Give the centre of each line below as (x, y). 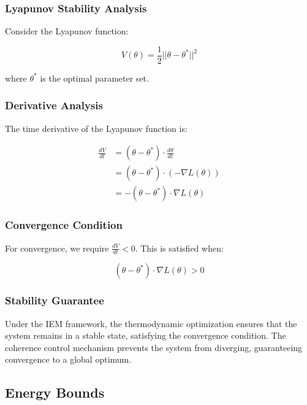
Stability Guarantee (55, 300)
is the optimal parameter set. (94, 78)
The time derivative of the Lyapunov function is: (96, 128)
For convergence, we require (57, 248)
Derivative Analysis (54, 105)
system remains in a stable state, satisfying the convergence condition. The (146, 335)
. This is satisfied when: (179, 248)
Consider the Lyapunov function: (67, 31)
